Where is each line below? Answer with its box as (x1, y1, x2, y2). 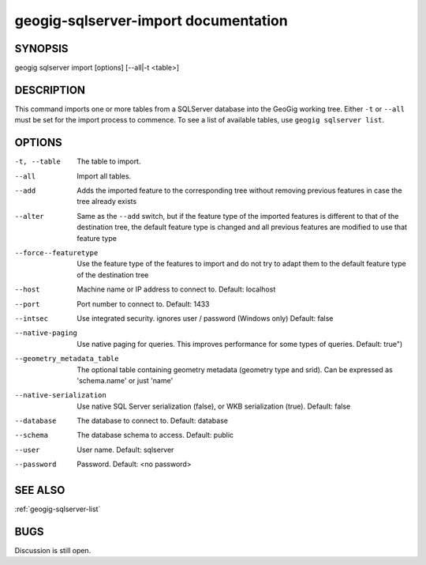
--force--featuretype (14, 249, 99, 257)
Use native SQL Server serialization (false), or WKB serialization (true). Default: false (77, 401, 351, 411)
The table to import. (77, 156, 141, 166)
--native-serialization (14, 391, 106, 400)
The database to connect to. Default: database (77, 416, 229, 426)
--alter (14, 212, 45, 220)
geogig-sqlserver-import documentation (14, 12, 288, 29)
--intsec (14, 314, 49, 323)
